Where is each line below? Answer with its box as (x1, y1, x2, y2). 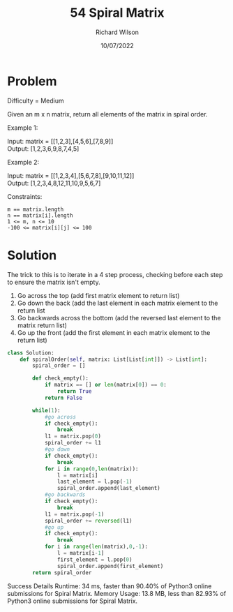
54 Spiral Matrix (69, 5, 165, 21)
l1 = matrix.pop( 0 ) (44, 433, 101, 440)
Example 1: (7, 124, 38, 132)
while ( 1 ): (32, 407, 61, 414)
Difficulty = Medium (7, 96, 64, 105)
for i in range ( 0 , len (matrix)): (44, 465, 139, 472)
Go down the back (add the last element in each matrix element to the (17, 299, 218, 307)
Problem (7, 73, 57, 89)
